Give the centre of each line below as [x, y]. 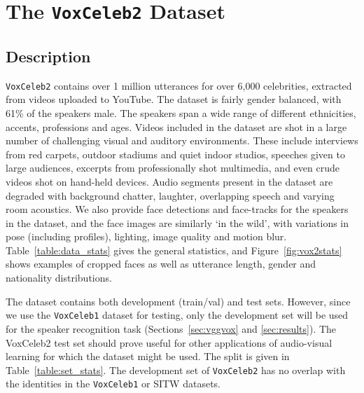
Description [48, 56]
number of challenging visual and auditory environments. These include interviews [182, 140]
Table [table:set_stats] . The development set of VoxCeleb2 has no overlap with [176, 370]
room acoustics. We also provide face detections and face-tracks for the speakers [177, 209]
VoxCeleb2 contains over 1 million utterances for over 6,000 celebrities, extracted [179, 85]
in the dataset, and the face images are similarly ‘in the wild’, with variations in [177, 222]
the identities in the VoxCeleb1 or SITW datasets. [113, 384]
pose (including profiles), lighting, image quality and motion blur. [146, 236]
